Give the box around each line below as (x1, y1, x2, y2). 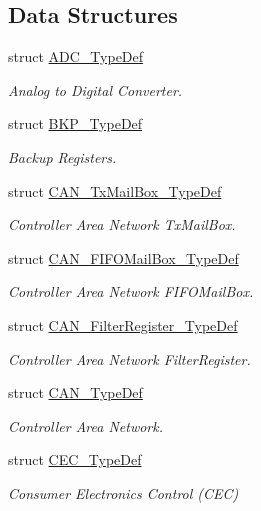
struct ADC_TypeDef (8, 46, 144, 67)
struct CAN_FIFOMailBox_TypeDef (8, 247, 239, 268)
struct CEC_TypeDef (8, 449, 142, 470)
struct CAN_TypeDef (8, 382, 143, 403)
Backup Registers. (8, 146, 117, 167)
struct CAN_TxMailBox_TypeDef (8, 180, 222, 201)
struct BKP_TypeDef (8, 113, 143, 134)
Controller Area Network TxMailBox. (8, 214, 236, 235)
